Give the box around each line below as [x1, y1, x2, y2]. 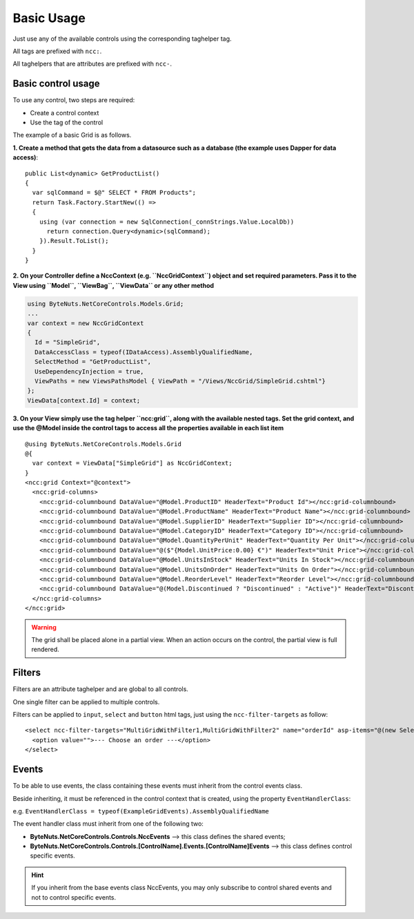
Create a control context [30, 108, 99, 117]
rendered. [31, 646, 60, 654]
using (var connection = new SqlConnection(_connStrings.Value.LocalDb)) [39, 217, 295, 226]
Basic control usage [12, 78, 100, 90]
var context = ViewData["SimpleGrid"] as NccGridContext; [32, 459, 233, 467]
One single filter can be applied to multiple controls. [12, 697, 160, 706]
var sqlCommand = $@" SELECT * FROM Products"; [32, 188, 197, 197]
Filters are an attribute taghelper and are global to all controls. [12, 685, 189, 693]
